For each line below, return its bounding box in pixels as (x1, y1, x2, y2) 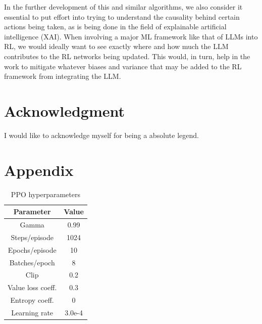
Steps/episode (11, 232, 54, 242)
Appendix (4, 159, 74, 180)
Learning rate (11, 307, 54, 317)
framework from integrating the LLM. (4, 71, 121, 81)
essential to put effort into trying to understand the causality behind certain (4, 11, 240, 22)
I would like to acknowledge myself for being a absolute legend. (4, 129, 199, 140)
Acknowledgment (4, 100, 125, 121)
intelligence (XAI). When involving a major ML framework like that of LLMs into (4, 31, 258, 41)
